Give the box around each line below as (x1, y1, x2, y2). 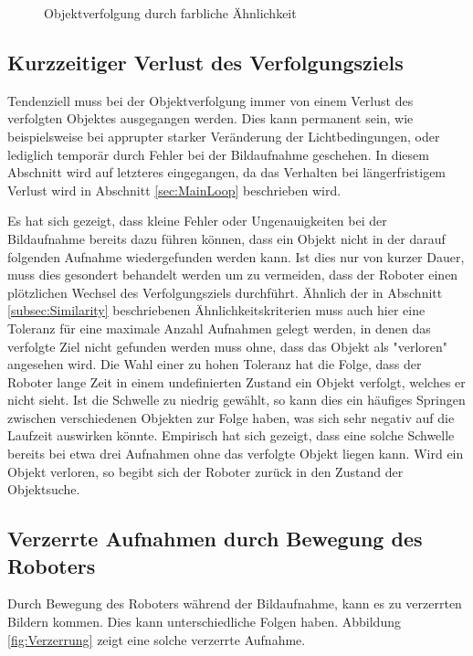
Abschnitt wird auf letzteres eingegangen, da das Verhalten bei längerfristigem (7, 163, 447, 182)
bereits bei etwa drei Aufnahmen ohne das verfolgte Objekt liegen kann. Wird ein (7, 444, 464, 463)
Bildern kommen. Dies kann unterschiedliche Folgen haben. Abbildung (7, 612, 401, 631)
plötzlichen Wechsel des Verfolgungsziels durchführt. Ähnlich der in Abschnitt (7, 282, 443, 302)
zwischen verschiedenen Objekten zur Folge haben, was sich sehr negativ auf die (7, 407, 455, 427)
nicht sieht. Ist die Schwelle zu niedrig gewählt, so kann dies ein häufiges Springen (7, 390, 466, 409)
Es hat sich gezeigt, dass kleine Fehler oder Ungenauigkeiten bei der (7, 211, 387, 230)
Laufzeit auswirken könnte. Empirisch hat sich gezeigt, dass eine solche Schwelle (7, 426, 455, 445)
